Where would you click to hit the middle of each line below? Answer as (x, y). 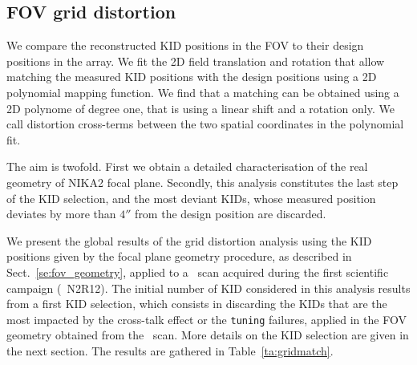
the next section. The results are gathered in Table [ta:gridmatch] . (170, 350)
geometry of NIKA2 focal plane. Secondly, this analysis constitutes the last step (202, 182)
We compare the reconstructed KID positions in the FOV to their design (185, 45)
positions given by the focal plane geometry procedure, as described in (179, 256)
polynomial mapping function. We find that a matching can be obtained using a (203, 92)
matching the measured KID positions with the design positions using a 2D (192, 77)
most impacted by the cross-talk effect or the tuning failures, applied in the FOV (206, 319)
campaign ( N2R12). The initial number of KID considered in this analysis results (208, 288)
